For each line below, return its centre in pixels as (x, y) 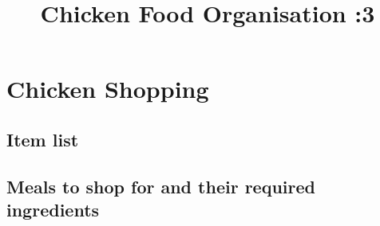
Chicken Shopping (108, 89)
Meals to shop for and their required (161, 186)
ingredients (53, 210)
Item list (43, 139)
